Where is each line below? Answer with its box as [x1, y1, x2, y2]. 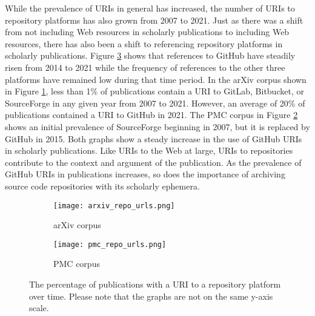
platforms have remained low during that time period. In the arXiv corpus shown [5, 73, 307, 85]
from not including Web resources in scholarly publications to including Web [5, 25, 290, 38]
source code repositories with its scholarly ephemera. [5, 179, 200, 192]
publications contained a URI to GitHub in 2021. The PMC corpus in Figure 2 [5, 108, 298, 121]
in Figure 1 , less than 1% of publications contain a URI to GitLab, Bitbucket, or [5, 85, 304, 97]
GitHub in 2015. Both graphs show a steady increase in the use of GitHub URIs [5, 132, 302, 145]
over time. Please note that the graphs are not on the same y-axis [29, 289, 273, 302]
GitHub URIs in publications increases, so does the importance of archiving [5, 168, 285, 180]
